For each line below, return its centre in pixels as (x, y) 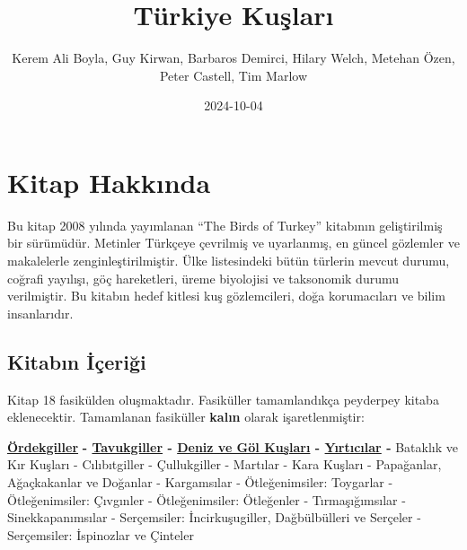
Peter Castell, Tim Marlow (233, 75)
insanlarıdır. (40, 313)
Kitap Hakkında (109, 182)
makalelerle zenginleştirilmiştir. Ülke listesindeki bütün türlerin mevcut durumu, (229, 261)
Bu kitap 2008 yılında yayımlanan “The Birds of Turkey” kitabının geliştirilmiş (225, 225)
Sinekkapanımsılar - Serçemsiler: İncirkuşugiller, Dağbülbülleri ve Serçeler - (214, 517)
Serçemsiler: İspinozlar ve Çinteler (101, 534)
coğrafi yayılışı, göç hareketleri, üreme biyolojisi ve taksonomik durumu (203, 278)
